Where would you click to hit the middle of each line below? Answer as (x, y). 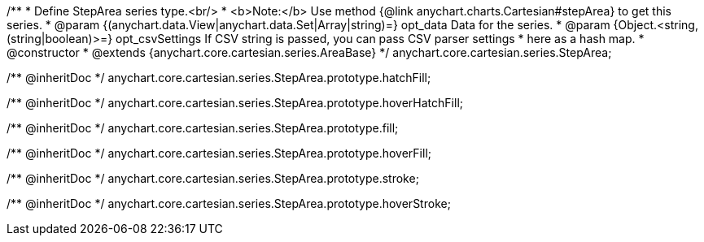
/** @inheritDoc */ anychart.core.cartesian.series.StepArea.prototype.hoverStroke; (229, 203)
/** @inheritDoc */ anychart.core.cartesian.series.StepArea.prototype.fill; (203, 128)
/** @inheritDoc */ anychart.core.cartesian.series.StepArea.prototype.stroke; (213, 178)
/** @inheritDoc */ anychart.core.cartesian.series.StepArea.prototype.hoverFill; (219, 153)
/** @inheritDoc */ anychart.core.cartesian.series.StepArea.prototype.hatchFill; (219, 78)
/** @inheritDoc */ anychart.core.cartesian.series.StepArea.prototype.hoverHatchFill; (235, 103)
